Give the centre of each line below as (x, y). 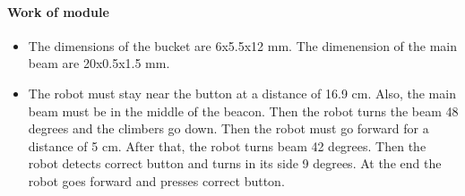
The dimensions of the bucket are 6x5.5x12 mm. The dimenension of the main (242, 45)
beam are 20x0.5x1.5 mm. (99, 63)
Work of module (58, 11)
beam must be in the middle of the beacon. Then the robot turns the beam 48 (243, 111)
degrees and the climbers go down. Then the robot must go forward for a (228, 128)
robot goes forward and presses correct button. (156, 180)
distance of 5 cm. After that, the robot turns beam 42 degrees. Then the (227, 145)
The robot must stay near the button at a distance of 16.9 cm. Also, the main (242, 93)
